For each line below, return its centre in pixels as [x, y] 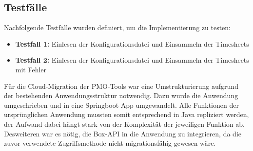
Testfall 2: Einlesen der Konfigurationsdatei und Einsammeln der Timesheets [132, 60]
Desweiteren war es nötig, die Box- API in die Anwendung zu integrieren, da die [123, 133]
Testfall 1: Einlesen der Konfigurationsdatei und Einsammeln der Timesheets [132, 43]
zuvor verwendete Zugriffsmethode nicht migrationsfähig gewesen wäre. [110, 143]
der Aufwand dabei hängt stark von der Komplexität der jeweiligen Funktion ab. [124, 124]
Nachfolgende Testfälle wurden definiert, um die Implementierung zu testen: [117, 27]
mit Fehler [31, 69]
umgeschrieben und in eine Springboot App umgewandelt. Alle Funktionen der [121, 105]
